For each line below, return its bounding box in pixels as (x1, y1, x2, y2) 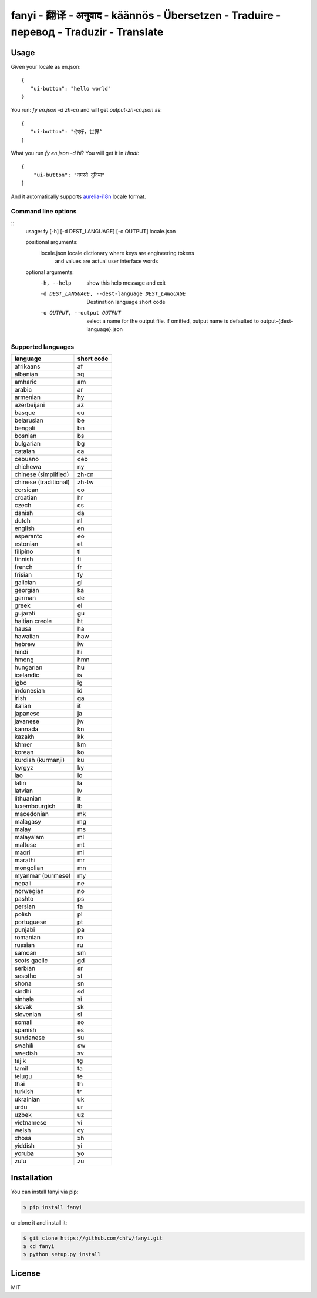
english (14, 524, 35, 533)
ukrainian (14, 1095, 41, 1103)
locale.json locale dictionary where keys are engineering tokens (40, 249, 194, 256)
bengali (14, 424, 35, 432)
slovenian (14, 1011, 41, 1019)
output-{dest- (260, 317, 294, 324)
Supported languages (11, 343, 75, 351)
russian (14, 941, 35, 949)
